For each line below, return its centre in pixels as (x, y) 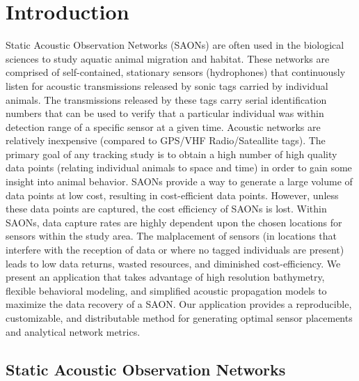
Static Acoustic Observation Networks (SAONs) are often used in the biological (175, 45)
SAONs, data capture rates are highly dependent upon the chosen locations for (174, 222)
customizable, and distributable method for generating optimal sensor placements (179, 318)
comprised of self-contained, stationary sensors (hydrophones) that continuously (176, 72)
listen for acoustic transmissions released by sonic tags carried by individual (167, 85)
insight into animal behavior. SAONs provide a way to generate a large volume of (179, 181)
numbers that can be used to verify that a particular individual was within (165, 113)
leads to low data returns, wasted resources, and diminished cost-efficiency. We (173, 263)
